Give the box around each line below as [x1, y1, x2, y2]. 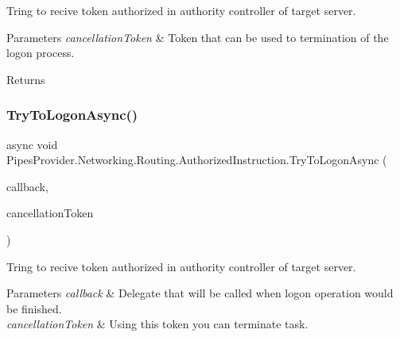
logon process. [6, 44, 75, 61]
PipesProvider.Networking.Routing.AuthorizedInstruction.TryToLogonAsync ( [6, 151, 387, 168]
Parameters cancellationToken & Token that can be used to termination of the [6, 29, 389, 45]
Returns [6, 71, 45, 87]
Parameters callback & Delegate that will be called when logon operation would [6, 285, 394, 301]
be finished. [6, 300, 62, 316]
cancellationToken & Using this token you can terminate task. [6, 316, 309, 332]
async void [6, 136, 58, 152]
